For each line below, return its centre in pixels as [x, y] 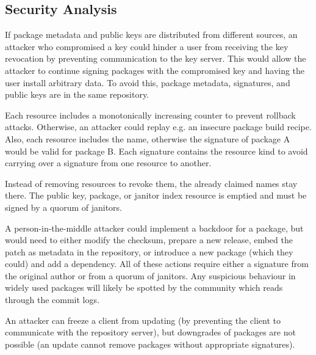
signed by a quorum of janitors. [63, 207]
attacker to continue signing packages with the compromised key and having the [155, 70]
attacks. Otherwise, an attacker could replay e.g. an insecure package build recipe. [158, 127]
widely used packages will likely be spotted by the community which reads [144, 287]
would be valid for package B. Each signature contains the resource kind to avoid [156, 151]
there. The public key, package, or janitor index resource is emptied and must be [156, 195]
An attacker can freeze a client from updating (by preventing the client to [143, 320]
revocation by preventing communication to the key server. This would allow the [156, 58]
